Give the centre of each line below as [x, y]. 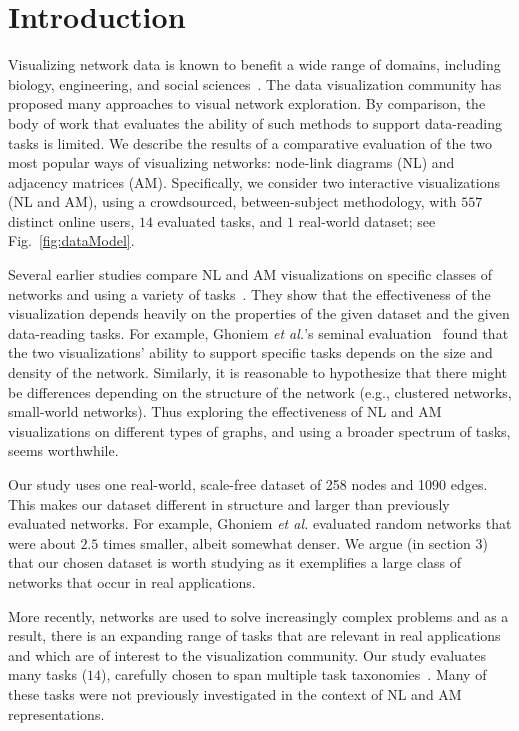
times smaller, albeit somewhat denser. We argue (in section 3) [295, 542]
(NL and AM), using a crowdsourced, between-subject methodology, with [232, 201]
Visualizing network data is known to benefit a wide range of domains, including [254, 64]
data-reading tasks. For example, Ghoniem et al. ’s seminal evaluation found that [258, 332]
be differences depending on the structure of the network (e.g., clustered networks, [260, 391]
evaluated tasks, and [220, 220]
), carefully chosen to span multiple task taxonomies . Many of [294, 674]
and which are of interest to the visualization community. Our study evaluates [247, 654]
